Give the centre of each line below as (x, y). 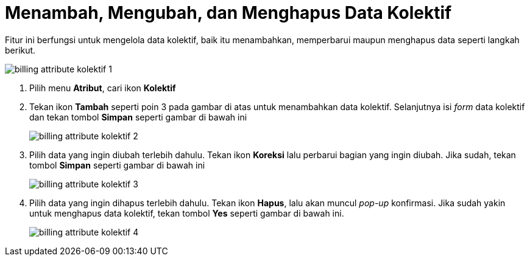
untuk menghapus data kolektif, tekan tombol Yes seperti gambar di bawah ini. (187, 213)
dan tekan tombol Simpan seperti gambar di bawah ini (138, 117)
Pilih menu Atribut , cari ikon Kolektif (103, 88)
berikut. (20, 50)
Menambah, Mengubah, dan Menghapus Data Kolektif (228, 13)
